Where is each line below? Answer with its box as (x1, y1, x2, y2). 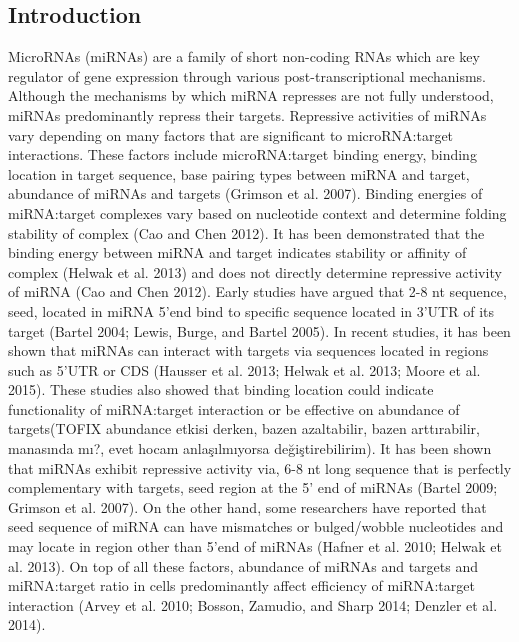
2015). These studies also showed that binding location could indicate (8, 379, 434, 400)
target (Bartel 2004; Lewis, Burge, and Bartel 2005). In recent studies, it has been (8, 320, 511, 341)
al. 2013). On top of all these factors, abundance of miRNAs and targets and (8, 555, 478, 576)
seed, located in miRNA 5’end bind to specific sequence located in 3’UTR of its (8, 300, 494, 321)
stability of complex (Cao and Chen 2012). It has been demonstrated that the (8, 222, 485, 243)
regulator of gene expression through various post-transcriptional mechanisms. (8, 65, 487, 86)
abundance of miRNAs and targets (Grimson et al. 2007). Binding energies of (8, 183, 483, 204)
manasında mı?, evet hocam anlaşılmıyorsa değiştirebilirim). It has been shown (8, 438, 492, 459)
